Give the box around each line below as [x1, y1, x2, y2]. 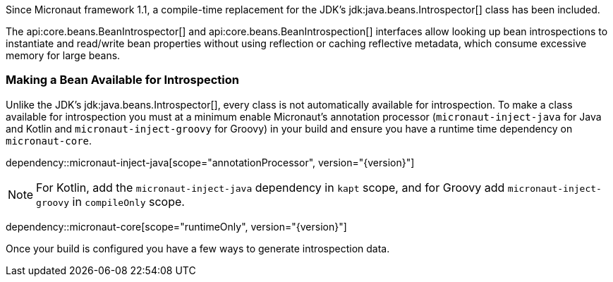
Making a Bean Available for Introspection [6, 73, 239, 87]
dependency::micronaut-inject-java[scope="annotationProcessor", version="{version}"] [6, 156, 415, 168]
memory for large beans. [6, 49, 121, 61]
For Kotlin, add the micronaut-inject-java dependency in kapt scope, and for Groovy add [36, 180, 505, 195]
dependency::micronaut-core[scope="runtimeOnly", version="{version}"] [6, 220, 347, 233]
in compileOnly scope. [72, 194, 185, 209]
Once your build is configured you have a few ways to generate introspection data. [6, 242, 390, 255]
